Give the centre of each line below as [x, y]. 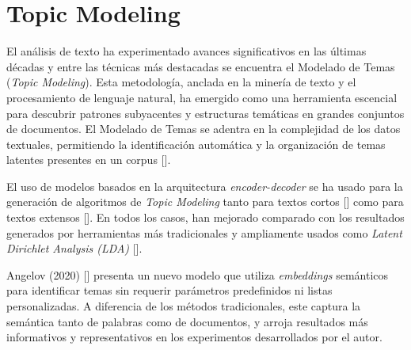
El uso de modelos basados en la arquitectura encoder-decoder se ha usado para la [205, 186]
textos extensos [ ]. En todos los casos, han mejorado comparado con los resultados [205, 217]
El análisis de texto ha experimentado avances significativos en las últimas [186, 51]
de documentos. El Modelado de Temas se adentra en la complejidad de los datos [204, 129]
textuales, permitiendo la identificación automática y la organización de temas [196, 144]
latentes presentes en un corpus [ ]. [89, 160]
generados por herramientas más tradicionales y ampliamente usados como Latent [204, 232]
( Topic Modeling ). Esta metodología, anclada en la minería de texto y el [181, 82]
